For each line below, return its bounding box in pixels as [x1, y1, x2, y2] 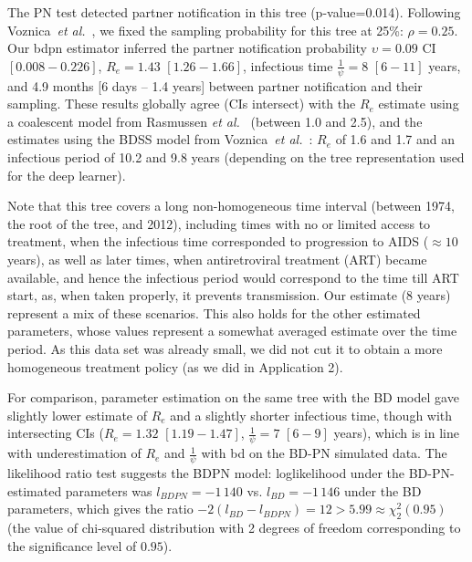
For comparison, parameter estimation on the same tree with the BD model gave [7, 388, 459, 407]
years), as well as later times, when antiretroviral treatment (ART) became [7, 249, 427, 268]
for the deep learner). [7, 165, 126, 184]
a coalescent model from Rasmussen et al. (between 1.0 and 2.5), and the [7, 111, 423, 130]
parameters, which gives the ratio [7, 499, 194, 518]
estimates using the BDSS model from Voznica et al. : [7, 130, 313, 149]
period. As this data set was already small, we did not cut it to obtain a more [7, 338, 443, 358]
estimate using [378, 94, 459, 113]
